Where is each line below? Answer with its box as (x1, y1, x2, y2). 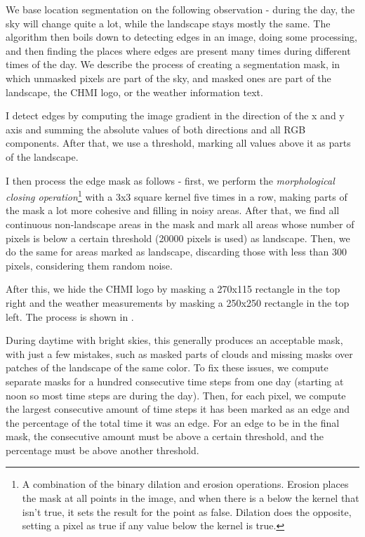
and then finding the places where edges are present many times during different (6, 43, 351, 58)
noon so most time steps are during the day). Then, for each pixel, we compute (6, 387, 346, 402)
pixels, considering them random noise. (6, 258, 173, 272)
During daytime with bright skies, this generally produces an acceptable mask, (6, 333, 343, 347)
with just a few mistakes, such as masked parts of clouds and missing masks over (6, 346, 353, 361)
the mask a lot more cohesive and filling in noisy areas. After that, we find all (6, 203, 340, 218)
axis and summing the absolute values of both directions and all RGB (6, 121, 306, 136)
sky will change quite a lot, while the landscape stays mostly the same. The (6, 15, 331, 30)
